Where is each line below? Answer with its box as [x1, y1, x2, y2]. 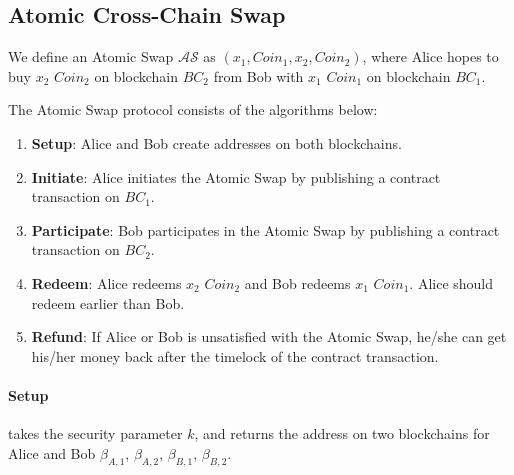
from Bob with [213, 65, 304, 86]
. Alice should [409, 272, 494, 293]
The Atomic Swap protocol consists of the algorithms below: [8, 99, 378, 120]
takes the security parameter [8, 423, 183, 444]
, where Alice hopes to [362, 46, 499, 67]
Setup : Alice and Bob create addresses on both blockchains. [31, 132, 402, 153]
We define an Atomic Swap [8, 46, 174, 67]
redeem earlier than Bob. [31, 292, 185, 313]
